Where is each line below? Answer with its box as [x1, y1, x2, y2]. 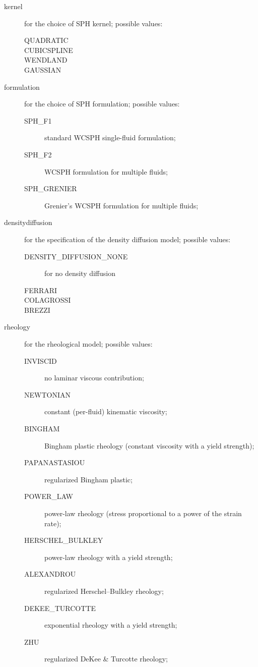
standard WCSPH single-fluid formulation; [44, 132, 176, 143]
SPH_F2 [24, 149, 52, 159]
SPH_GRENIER [24, 183, 77, 194]
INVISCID [24, 355, 57, 366]
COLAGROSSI [24, 295, 71, 305]
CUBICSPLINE [24, 44, 73, 55]
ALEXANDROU [24, 569, 76, 579]
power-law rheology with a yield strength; [44, 551, 173, 562]
